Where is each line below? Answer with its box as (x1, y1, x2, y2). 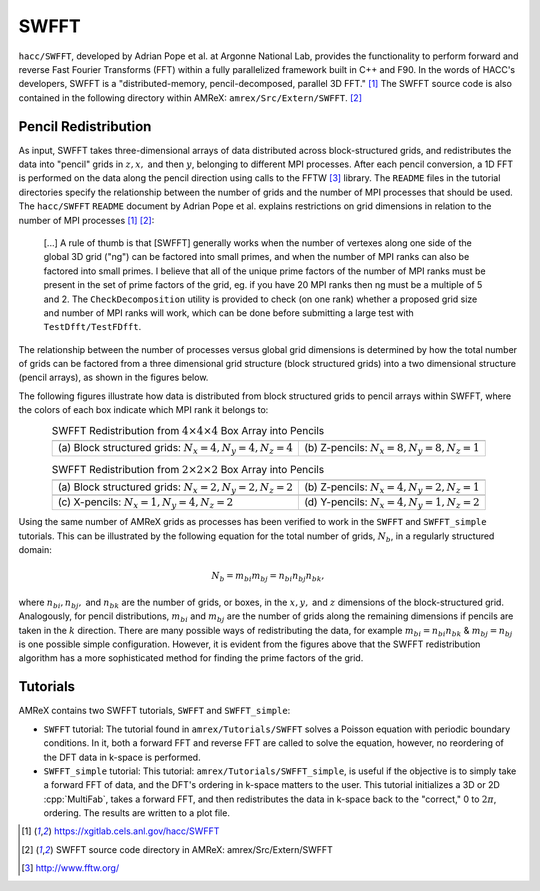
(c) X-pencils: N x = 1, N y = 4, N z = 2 (57, 495, 234, 511)
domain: (18, 544, 52, 556)
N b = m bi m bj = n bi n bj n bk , (211, 570, 325, 584)
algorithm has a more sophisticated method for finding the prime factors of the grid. (18, 652, 364, 664)
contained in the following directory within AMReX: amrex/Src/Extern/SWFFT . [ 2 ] (18, 91, 362, 104)
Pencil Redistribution (18, 118, 152, 135)
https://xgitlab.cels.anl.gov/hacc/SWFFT (53, 825, 220, 837)
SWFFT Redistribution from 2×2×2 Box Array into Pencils (51, 463, 325, 476)
